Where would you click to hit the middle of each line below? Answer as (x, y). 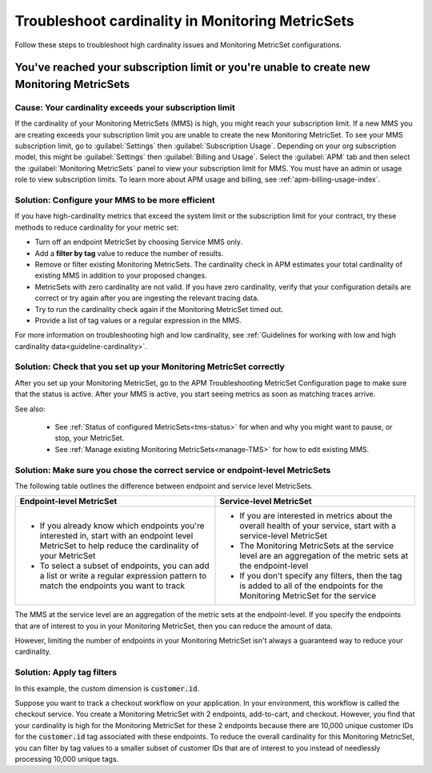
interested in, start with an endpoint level (116, 536)
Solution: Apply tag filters (66, 672)
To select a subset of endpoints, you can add (124, 566)
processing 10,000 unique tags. (67, 759)
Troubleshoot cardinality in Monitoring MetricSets (185, 21)
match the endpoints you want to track (112, 586)
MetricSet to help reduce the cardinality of (119, 546)
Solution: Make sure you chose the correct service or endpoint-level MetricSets (173, 470)
